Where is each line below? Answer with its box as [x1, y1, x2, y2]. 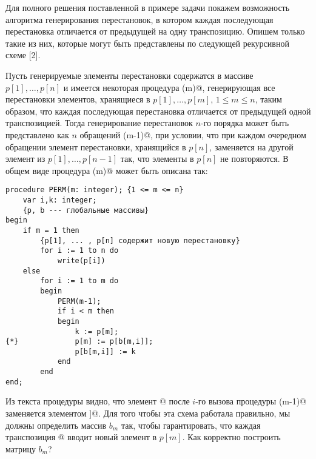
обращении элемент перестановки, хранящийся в [5, 140, 186, 153]
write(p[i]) [57, 256, 106, 265]
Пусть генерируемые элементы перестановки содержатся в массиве [5, 69, 254, 81]
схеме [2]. [5, 49, 41, 61]
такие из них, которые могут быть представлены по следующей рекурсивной [5, 36, 289, 49]
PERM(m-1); [57, 297, 101, 306]
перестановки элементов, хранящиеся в [5, 93, 150, 106]
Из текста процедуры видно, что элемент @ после [5, 395, 190, 407]
